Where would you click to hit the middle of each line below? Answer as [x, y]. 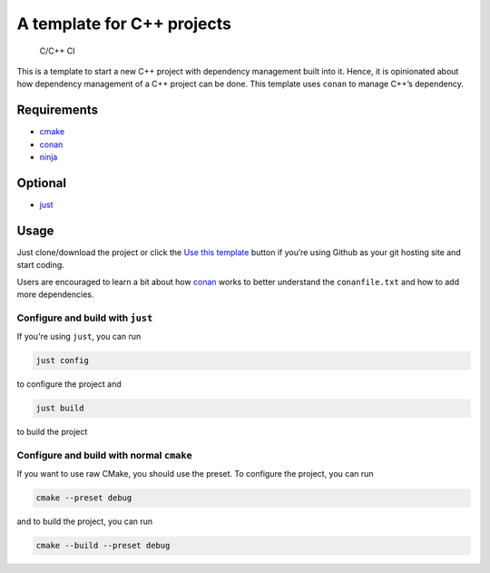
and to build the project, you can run [85, 521]
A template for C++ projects [124, 24]
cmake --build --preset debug [103, 546]
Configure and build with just [85, 318]
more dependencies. [55, 294]
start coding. [41, 265]
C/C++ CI [57, 51]
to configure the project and [69, 384]
